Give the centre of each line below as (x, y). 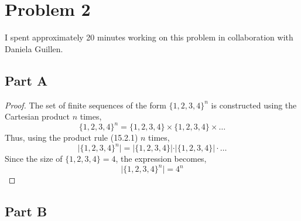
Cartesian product (37, 116)
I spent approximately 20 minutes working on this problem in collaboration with (149, 37)
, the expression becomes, (161, 159)
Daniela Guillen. (34, 48)
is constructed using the (254, 105)
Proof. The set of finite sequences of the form (85, 105)
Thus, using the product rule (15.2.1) (71, 137)
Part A (26, 80)
